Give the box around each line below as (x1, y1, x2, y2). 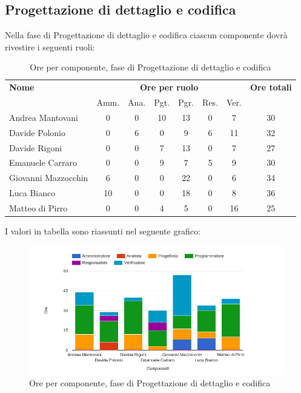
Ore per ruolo (139, 81, 199, 94)
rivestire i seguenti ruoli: (5, 40, 95, 53)
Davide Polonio (9, 126, 65, 138)
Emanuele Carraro (9, 156, 77, 169)
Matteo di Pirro (9, 201, 68, 214)
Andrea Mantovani (9, 111, 79, 123)
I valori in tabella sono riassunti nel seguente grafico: (5, 225, 200, 238)
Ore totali (250, 81, 292, 94)
